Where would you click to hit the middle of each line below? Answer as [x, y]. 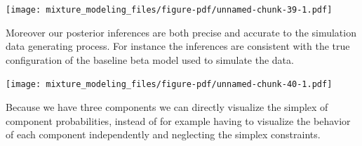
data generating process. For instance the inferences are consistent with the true [178, 46]
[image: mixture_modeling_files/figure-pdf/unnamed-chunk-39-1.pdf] [169, 10]
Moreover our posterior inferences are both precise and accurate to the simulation [181, 32]
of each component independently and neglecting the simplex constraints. [163, 134]
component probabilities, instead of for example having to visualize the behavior [178, 120]
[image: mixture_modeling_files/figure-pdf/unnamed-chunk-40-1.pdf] [169, 85]
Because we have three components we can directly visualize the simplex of [167, 107]
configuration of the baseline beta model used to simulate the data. [150, 59]
